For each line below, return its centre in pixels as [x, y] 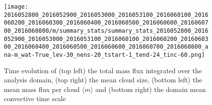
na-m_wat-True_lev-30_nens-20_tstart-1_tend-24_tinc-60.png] [105, 55]
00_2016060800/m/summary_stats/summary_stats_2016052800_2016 [106, 31]
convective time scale [35, 98]
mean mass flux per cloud [42, 89]
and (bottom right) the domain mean [151, 89]
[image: [16, 7]
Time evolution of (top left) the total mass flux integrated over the [103, 70]
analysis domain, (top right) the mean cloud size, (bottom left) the [103, 80]
